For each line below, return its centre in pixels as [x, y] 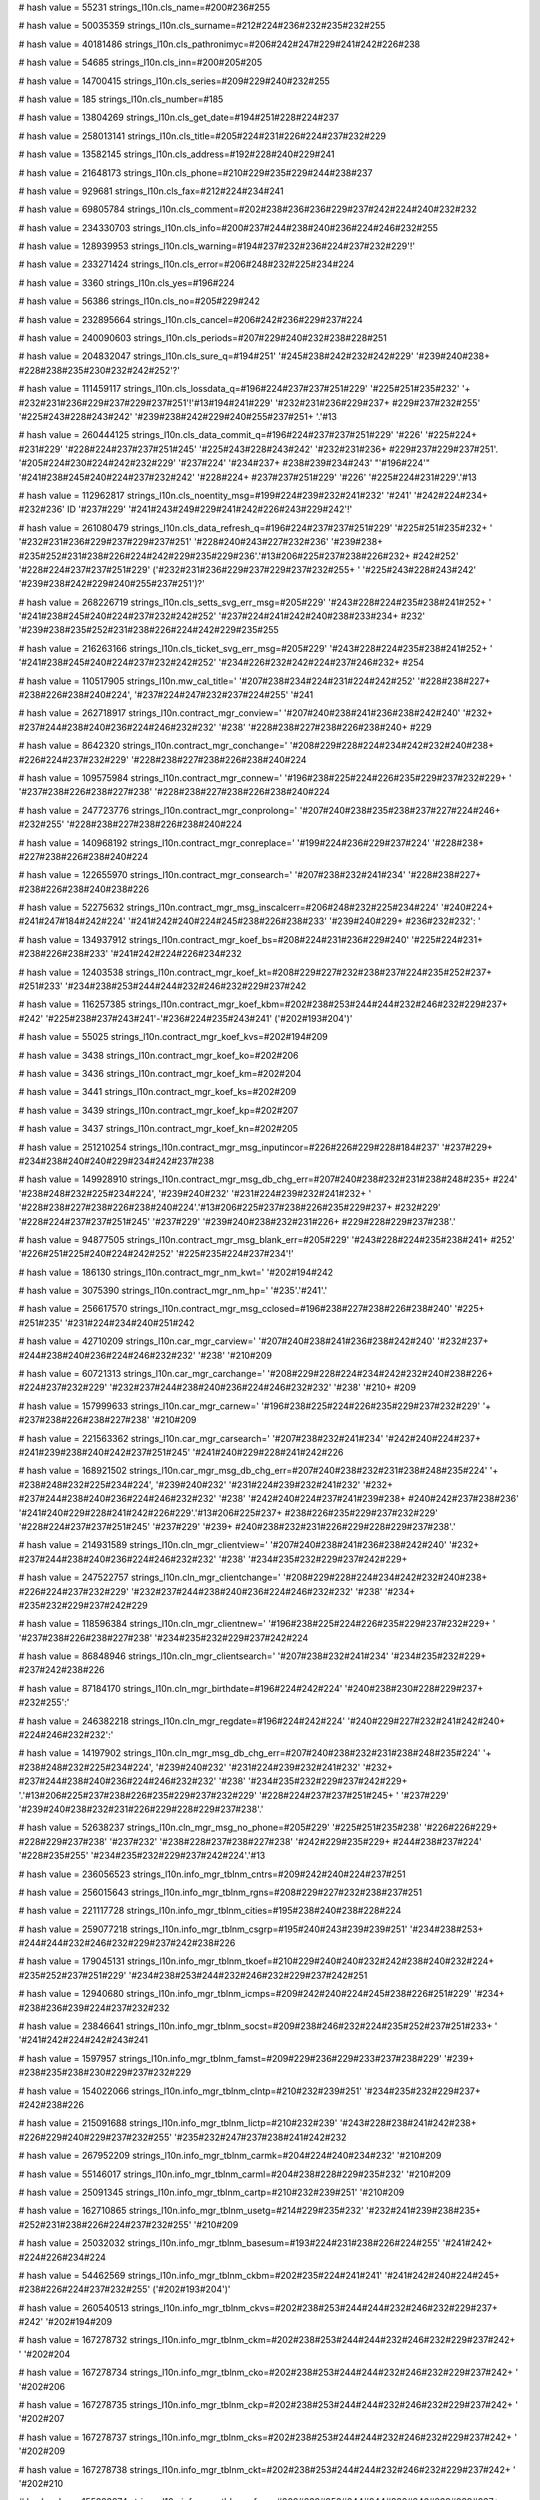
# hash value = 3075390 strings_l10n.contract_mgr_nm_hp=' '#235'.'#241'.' [173, 1291]
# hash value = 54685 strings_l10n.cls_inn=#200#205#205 [140, 62]
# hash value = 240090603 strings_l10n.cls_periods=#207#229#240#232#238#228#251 [202, 338]
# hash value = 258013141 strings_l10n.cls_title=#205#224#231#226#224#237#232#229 [202, 136]
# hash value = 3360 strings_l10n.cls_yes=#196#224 [126, 282]
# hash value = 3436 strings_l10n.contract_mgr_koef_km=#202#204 [160, 1073]
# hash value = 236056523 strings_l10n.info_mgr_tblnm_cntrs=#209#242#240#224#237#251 [212, 1874]
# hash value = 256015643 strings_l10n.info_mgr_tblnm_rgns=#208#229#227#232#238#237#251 [220, 1892]
